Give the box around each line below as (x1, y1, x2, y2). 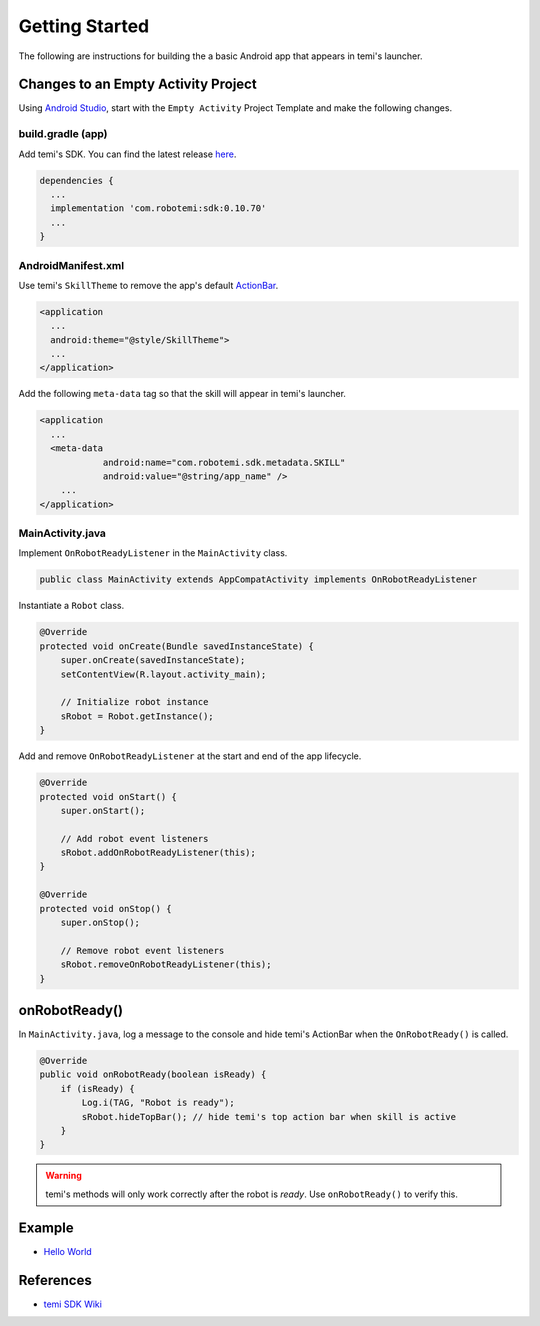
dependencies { (39, 175, 114, 186)
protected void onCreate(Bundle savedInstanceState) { (39, 640, 314, 652)
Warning (45, 1170, 82, 1182)
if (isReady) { (60, 1083, 135, 1094)
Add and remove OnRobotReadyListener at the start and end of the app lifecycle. (18, 750, 362, 762)
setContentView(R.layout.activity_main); (60, 668, 267, 680)
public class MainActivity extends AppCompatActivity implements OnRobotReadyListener (39, 574, 478, 585)
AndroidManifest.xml (18, 258, 125, 272)
